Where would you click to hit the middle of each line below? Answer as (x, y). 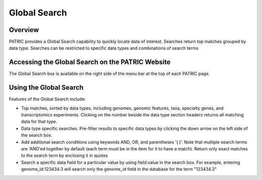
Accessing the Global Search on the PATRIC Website (90, 62)
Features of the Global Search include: (47, 99)
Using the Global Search (46, 88)
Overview (24, 30)
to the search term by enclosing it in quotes (65, 156)
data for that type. (39, 122)
